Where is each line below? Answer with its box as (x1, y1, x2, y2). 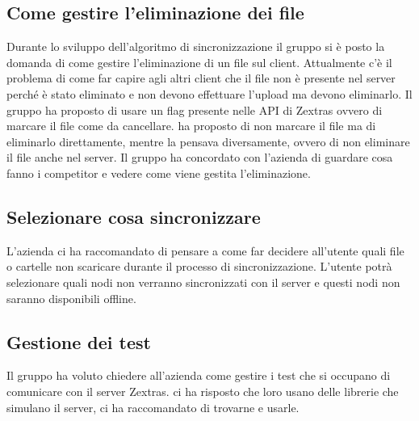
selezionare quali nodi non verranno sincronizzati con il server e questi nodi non (6, 273, 400, 290)
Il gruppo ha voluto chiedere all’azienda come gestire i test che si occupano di (6, 367, 391, 384)
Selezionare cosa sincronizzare (6, 204, 261, 229)
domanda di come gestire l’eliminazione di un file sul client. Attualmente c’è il (6, 53, 392, 70)
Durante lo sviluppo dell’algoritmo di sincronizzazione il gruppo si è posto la (6, 38, 385, 55)
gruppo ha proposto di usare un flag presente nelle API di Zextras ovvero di (6, 101, 383, 118)
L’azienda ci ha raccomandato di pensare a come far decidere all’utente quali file (6, 242, 404, 259)
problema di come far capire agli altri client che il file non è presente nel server (6, 69, 396, 86)
